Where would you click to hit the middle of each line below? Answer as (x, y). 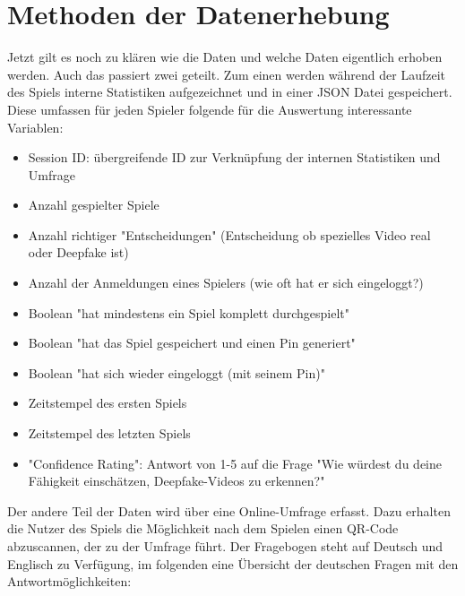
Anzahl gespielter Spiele (94, 205)
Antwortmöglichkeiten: (69, 581)
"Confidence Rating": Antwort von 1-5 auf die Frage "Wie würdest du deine (235, 463)
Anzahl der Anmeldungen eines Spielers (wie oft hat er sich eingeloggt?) (226, 283)
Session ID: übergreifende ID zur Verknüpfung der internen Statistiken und (234, 157)
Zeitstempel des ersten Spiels (108, 403)
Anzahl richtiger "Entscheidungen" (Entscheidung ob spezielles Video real (229, 234)
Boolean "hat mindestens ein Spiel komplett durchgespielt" (189, 312)
